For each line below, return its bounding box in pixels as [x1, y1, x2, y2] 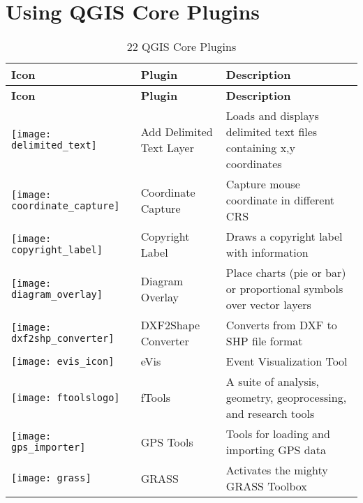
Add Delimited [140, 123, 213, 140]
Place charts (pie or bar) [225, 264, 346, 281]
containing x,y [225, 140, 295, 156]
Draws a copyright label [225, 228, 343, 245]
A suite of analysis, [225, 373, 320, 390]
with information [225, 244, 309, 261]
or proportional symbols [225, 280, 343, 297]
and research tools [225, 405, 315, 422]
